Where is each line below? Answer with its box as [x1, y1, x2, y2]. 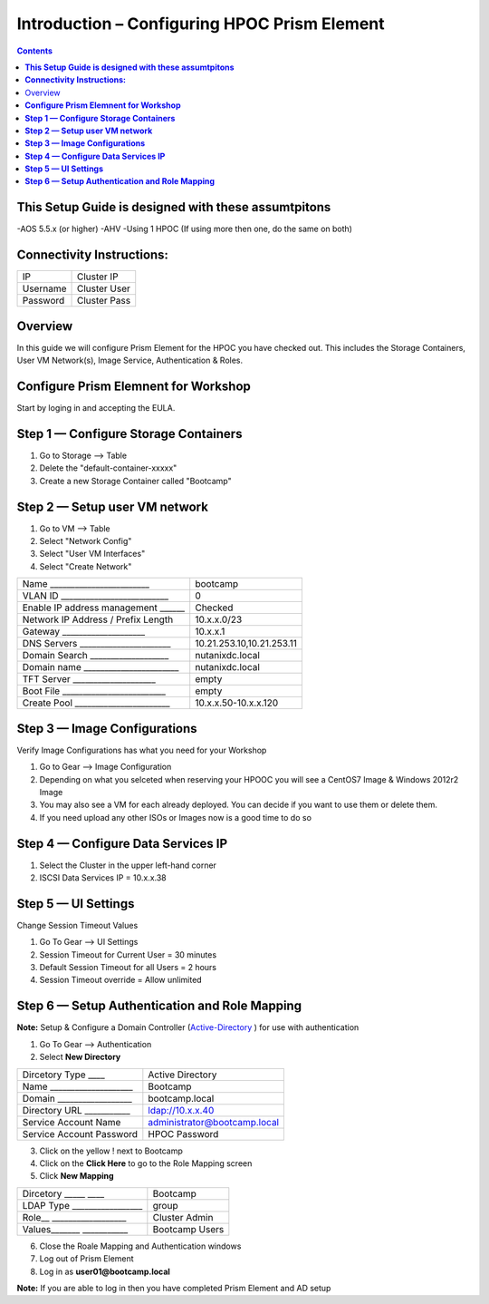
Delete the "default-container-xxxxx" [39, 462, 177, 473]
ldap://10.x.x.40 [148, 1104, 215, 1116]
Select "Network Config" [39, 536, 132, 547]
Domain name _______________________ [22, 661, 179, 674]
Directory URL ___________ [22, 1104, 130, 1116]
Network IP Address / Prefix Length [22, 613, 174, 626]
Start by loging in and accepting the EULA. [16, 403, 176, 414]
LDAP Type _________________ [22, 1199, 143, 1212]
